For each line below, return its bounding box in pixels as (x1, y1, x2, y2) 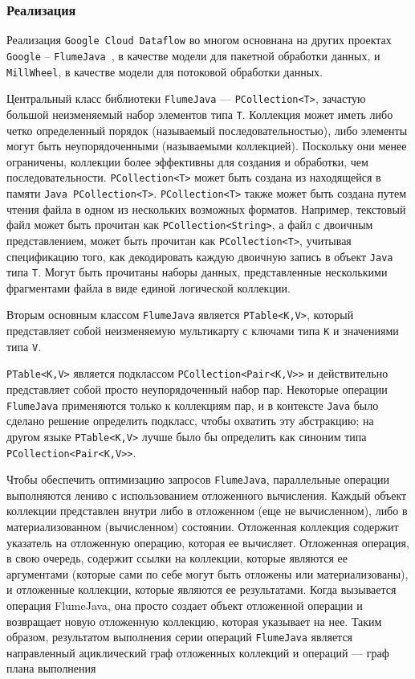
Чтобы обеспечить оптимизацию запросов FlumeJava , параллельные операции (6, 471, 389, 488)
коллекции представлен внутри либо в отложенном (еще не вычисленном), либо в (6, 502, 408, 519)
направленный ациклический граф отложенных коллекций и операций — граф (6, 644, 389, 661)
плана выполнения (6, 660, 96, 677)
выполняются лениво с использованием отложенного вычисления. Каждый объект (6, 486, 407, 503)
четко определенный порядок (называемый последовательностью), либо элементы (6, 121, 408, 138)
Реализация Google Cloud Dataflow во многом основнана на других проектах (6, 31, 392, 48)
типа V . (6, 337, 42, 354)
